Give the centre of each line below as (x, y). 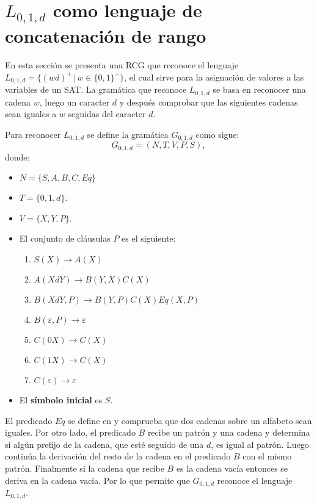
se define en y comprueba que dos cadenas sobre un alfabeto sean (190, 420)
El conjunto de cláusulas (65, 238)
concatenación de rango (106, 36)
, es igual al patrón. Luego (260, 444)
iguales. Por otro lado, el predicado (70, 432)
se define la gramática (128, 134)
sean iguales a (31, 114)
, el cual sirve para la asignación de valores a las (214, 77)
